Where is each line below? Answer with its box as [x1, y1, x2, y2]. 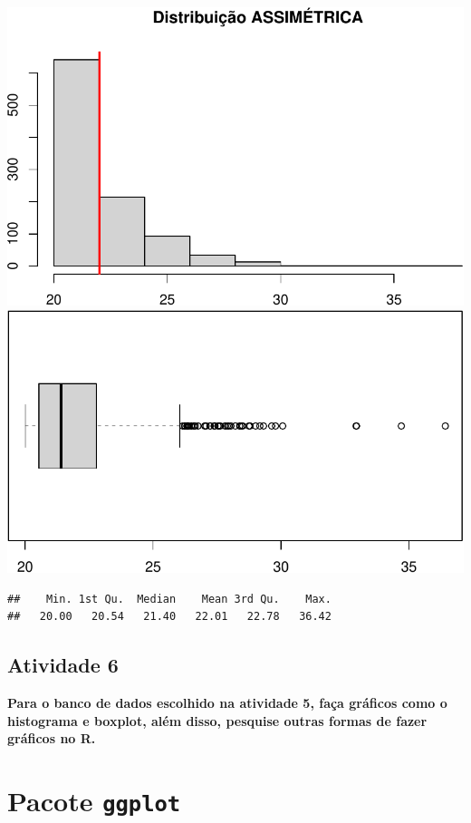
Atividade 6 [7, 651, 119, 679]
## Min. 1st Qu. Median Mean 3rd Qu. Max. [7, 592, 332, 605]
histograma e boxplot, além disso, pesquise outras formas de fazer [7, 711, 428, 730]
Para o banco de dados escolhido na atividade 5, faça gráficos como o [7, 693, 447, 712]
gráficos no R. [7, 729, 96, 748]
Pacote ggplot [7, 782, 181, 819]
